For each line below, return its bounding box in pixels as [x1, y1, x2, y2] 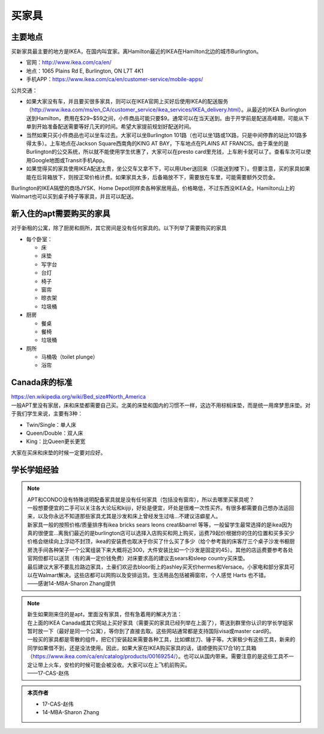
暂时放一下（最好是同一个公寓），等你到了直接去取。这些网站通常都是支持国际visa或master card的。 [27, 627, 275, 634]
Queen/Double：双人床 [26, 429, 83, 436]
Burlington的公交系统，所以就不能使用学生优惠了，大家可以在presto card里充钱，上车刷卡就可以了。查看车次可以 [26, 148, 306, 156]
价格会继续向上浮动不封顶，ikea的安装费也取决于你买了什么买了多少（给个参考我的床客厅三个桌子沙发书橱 [27, 538, 290, 545]
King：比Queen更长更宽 [26, 438, 86, 445]
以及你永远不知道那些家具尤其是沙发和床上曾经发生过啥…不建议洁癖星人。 [37, 513, 221, 520]
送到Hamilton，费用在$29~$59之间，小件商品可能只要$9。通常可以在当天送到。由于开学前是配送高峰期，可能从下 [26, 114, 309, 121]
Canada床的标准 [11, 378, 73, 388]
